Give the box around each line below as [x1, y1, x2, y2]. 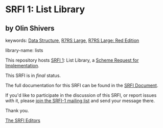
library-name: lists [5, 47, 43, 53]
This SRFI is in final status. [5, 72, 61, 79]
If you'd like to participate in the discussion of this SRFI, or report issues [5, 92, 157, 98]
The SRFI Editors [5, 117, 41, 123]
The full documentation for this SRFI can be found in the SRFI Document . [5, 83, 158, 88]
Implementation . [5, 63, 40, 68]
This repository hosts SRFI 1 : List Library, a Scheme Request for [5, 57, 139, 63]
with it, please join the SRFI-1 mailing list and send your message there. [5, 98, 155, 104]
